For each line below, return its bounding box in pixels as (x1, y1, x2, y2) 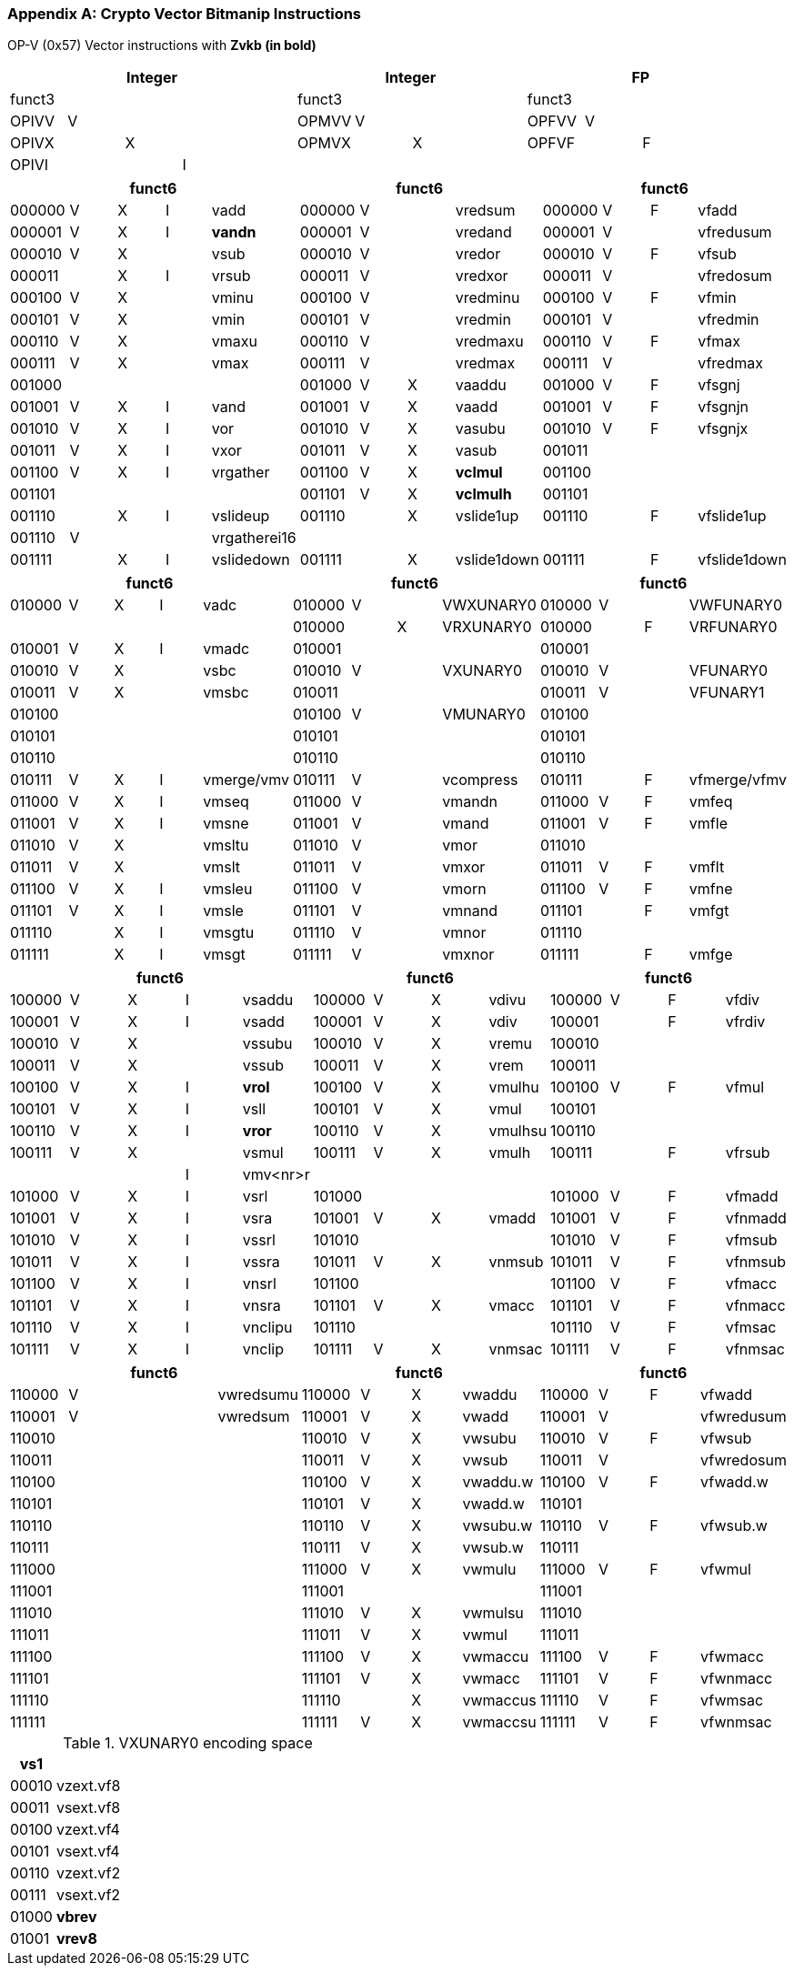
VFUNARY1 (688, 683, 765, 702)
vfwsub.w (700, 1516, 768, 1535)
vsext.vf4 (55, 1842, 120, 1861)
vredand (455, 223, 512, 242)
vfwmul (700, 1560, 751, 1579)
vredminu (455, 288, 520, 307)
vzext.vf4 (55, 1820, 120, 1839)
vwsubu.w (462, 1516, 533, 1535)
